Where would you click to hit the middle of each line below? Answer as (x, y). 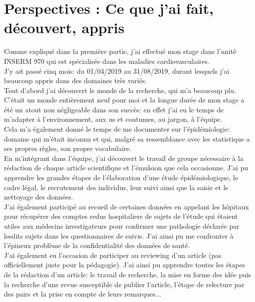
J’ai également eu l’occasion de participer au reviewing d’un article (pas (113, 255)
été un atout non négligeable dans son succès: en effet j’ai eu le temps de (114, 109)
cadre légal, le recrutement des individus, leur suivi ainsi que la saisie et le (116, 187)
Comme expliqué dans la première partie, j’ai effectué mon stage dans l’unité (120, 51)
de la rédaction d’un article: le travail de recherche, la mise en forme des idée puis (128, 274)
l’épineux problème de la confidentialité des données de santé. (97, 245)
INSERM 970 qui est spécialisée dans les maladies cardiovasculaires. (107, 61)
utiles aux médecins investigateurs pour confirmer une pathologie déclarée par (122, 226)
